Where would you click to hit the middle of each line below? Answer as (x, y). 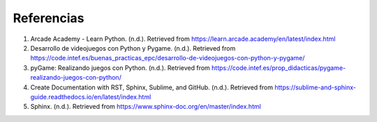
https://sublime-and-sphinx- (315, 87)
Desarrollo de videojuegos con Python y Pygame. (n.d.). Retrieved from (133, 48)
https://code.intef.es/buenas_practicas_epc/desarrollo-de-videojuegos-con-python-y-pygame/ (168, 58)
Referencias (49, 18)
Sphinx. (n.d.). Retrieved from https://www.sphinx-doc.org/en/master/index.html (146, 107)
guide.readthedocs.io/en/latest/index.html (91, 96)
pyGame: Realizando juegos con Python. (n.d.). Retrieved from (120, 68)
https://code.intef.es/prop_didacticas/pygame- (279, 68)
